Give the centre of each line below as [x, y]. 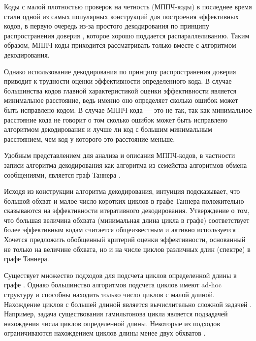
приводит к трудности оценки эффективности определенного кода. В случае [118, 81]
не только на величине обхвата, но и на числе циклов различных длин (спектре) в [127, 249]
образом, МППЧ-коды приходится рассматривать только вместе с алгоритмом [120, 45]
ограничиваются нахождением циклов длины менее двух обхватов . [105, 333]
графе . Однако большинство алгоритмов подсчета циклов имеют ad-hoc [113, 285]
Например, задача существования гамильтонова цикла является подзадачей [116, 314]
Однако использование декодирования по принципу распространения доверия [120, 71]
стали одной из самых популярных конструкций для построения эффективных [121, 16]
